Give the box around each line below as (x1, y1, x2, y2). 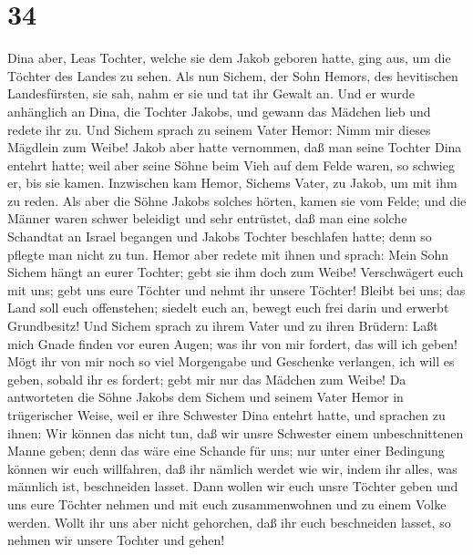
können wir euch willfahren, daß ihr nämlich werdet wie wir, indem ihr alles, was (7, 458, 458, 478)
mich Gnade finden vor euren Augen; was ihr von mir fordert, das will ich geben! (7, 334, 458, 353)
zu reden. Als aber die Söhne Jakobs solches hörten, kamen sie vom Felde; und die (7, 190, 467, 210)
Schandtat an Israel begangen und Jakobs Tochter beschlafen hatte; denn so (7, 227, 432, 246)
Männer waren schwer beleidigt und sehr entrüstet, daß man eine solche (7, 209, 407, 228)
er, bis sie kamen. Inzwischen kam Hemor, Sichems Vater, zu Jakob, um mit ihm (7, 173, 458, 192)
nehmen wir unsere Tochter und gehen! (7, 530, 225, 550)
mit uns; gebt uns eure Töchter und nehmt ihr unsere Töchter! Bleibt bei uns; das (7, 280, 466, 299)
